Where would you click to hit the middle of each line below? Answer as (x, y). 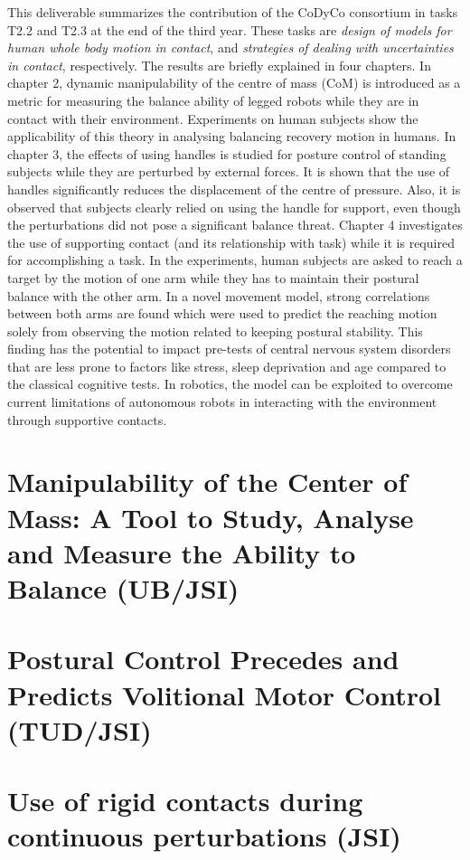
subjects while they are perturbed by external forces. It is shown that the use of (229, 171)
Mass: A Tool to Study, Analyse (211, 517)
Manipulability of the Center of (207, 482)
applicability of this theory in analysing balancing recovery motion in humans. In (232, 136)
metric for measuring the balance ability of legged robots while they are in (213, 100)
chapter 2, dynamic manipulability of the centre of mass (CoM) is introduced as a (234, 83)
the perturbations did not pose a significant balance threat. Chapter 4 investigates (235, 225)
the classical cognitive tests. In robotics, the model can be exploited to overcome (230, 384)
